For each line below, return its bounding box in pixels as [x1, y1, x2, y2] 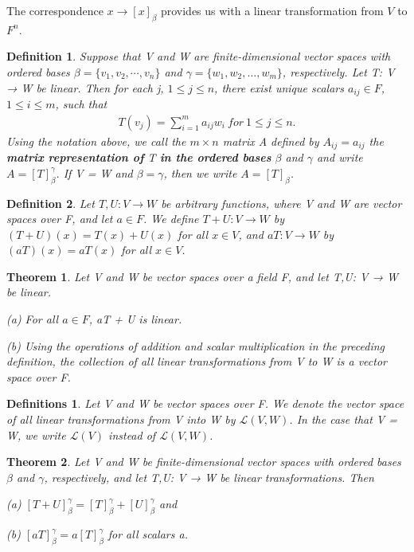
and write [316, 149, 363, 166]
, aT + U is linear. [88, 311, 182, 327]
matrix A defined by [222, 132, 319, 149]
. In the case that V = [289, 411, 398, 428]
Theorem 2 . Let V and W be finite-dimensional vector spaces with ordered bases [6, 453, 401, 470]
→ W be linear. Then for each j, [6, 79, 164, 96]
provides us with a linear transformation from [160, 2, 384, 18]
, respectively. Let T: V [282, 63, 395, 80]
